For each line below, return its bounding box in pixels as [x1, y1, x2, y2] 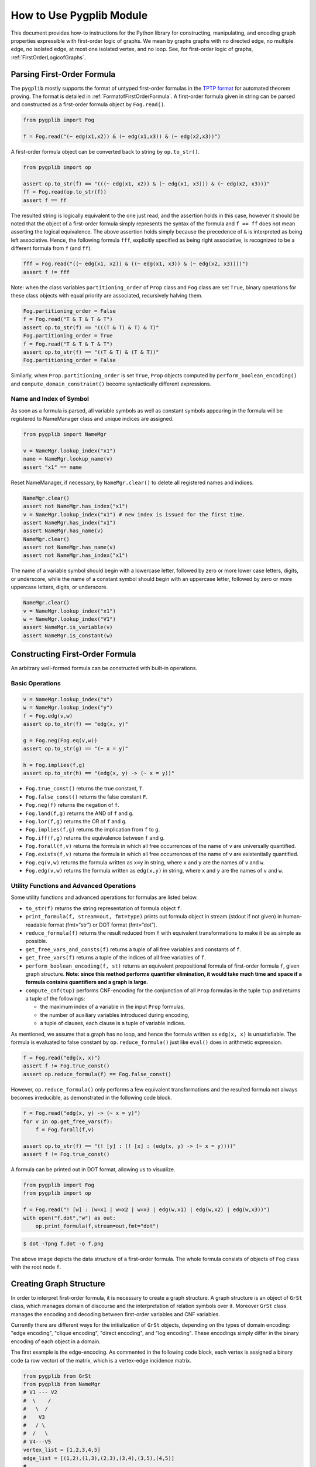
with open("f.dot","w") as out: [23, 1215, 116, 1221]
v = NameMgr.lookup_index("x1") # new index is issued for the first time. [23, 511, 246, 518]
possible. [25, 938, 48, 945]
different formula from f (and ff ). [11, 245, 92, 252]
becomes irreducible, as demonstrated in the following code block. [11, 1094, 172, 1101]
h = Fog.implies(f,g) [23, 762, 85, 768]
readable [25, 921, 47, 928]
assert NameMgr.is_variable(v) [23, 624, 114, 631]
